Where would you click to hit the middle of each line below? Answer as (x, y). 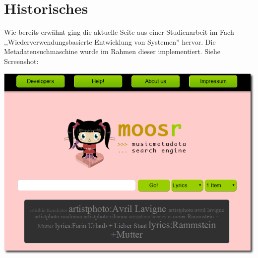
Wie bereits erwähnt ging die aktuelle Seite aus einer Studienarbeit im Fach (119, 32)
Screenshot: (21, 61)
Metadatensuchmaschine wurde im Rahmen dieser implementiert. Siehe (112, 51)
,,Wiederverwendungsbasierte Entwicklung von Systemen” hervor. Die (110, 41)
